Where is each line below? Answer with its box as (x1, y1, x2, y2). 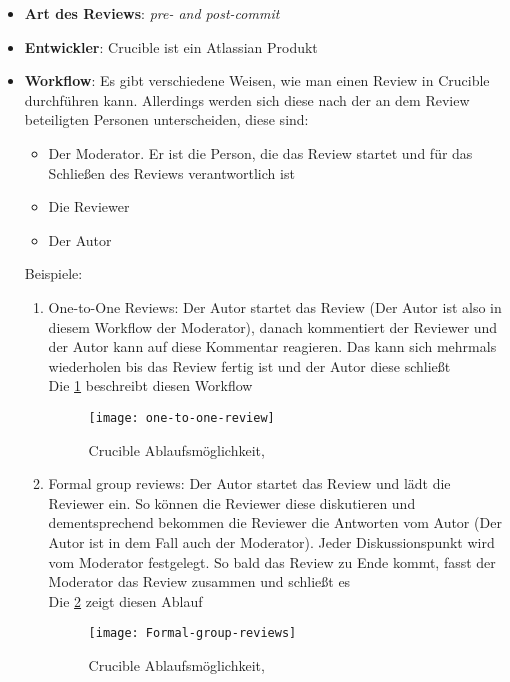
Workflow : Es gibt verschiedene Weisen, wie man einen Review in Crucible (24, 70, 490, 91)
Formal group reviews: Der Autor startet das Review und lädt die (48, 473, 451, 494)
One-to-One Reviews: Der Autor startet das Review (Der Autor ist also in (48, 296, 502, 317)
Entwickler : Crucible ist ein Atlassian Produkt (24, 36, 318, 57)
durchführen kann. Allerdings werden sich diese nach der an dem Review (24, 89, 470, 110)
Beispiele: (24, 263, 83, 284)
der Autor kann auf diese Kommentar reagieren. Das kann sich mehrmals (48, 336, 497, 357)
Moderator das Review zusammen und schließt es (48, 571, 351, 592)
